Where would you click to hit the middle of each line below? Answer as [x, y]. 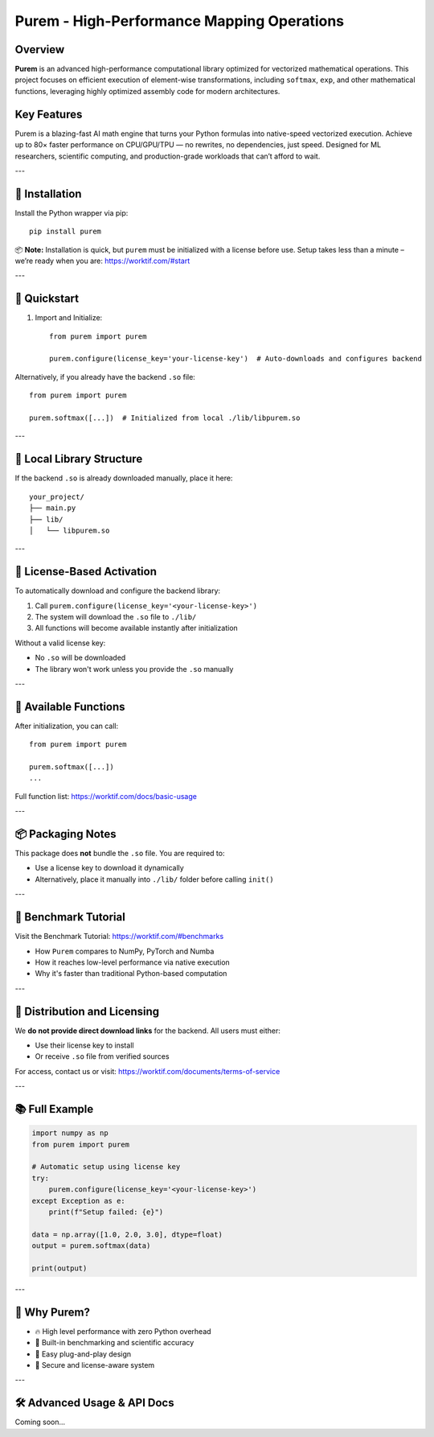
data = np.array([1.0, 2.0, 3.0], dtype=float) [127, 1234]
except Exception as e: [79, 1200]
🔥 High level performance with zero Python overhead [123, 1331]
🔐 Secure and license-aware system [95, 1365]
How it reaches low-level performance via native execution [133, 962]
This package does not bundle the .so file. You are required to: [120, 854]
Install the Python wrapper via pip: [72, 212]
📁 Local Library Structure [79, 459]
